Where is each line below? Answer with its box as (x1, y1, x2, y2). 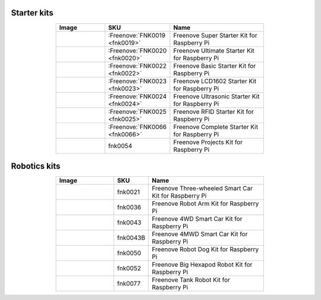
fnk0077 (117, 280, 141, 288)
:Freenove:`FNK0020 (108, 46, 167, 55)
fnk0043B (117, 234, 146, 242)
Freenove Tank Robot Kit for (152, 276, 231, 284)
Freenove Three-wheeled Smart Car (152, 185, 253, 193)
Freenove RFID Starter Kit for (173, 107, 254, 115)
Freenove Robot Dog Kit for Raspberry (152, 245, 259, 254)
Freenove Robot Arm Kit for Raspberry (152, 199, 259, 208)
